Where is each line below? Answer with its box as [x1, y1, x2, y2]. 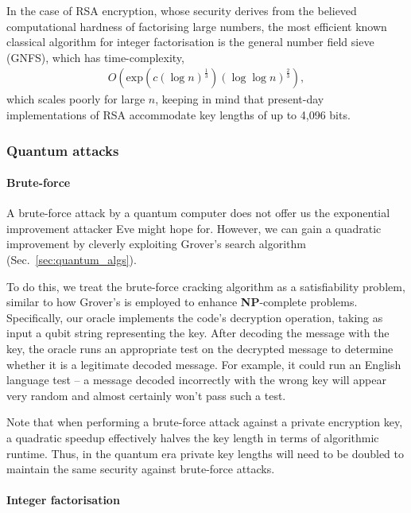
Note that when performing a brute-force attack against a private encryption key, [6, 414, 403, 430]
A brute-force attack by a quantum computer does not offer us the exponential [6, 204, 390, 221]
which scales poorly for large [6, 91, 145, 107]
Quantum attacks [6, 140, 119, 160]
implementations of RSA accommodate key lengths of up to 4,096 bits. [6, 107, 351, 122]
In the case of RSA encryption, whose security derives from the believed [6, 2, 357, 18]
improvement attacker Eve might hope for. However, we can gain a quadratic [6, 220, 382, 236]
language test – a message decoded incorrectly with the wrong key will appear [6, 371, 386, 388]
